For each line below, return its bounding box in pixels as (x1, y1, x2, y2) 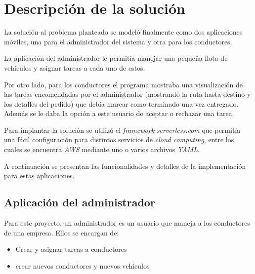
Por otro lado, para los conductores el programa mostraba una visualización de (4, 79, 243, 89)
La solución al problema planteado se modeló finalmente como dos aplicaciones (4, 27, 243, 37)
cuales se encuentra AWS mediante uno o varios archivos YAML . (4, 144, 200, 155)
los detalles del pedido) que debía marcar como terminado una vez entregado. (4, 98, 239, 109)
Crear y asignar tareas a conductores (15, 244, 127, 254)
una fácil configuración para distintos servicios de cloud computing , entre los (4, 134, 234, 145)
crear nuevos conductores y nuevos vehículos (15, 260, 150, 271)
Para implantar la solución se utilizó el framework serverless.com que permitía (4, 124, 241, 135)
